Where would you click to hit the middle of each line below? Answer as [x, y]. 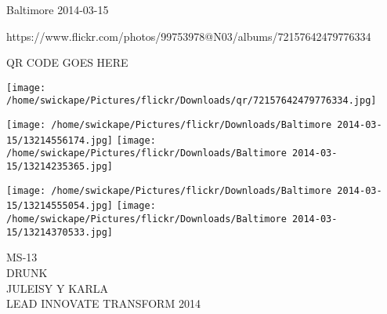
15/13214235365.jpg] [60, 167]
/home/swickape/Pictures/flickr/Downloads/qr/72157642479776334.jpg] [192, 101]
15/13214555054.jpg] [60, 206]
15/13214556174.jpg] [60, 140]
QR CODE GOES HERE [67, 62]
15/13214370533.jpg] [60, 232]
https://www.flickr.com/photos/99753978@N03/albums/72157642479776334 [189, 36]
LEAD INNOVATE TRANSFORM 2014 [103, 303]
